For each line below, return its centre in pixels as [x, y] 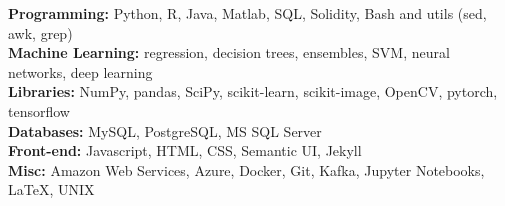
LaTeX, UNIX [51, 189]
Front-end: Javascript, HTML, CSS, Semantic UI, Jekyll [185, 150]
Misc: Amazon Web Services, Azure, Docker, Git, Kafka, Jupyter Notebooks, [246, 169]
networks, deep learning [80, 71]
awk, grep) [40, 32]
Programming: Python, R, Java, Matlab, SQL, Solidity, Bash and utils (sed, [247, 13]
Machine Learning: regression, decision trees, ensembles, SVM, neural [229, 52]
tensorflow [39, 110]
